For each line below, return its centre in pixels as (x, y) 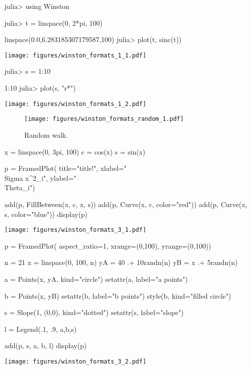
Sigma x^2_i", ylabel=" (41, 178)
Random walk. (46, 134)
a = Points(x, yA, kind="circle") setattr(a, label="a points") (96, 279)
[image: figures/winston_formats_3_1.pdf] (75, 230)
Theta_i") (20, 187)
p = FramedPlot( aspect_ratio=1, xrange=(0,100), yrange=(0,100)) (108, 245)
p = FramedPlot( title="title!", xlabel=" (66, 168)
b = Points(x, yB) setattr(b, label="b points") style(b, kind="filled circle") (118, 295)
